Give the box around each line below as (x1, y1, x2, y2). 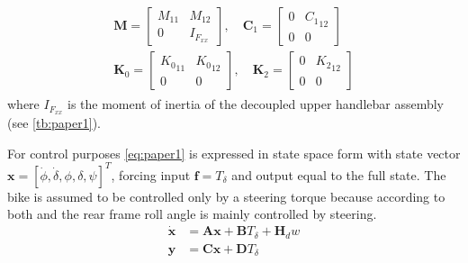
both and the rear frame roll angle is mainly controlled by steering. (7, 204, 377, 223)
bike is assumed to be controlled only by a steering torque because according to (7, 186, 445, 205)
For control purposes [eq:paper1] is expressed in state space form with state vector (7, 143, 461, 162)
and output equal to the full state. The (231, 165, 446, 184)
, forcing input (111, 165, 191, 184)
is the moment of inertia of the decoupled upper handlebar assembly (67, 95, 445, 113)
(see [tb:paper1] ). (7, 113, 101, 131)
